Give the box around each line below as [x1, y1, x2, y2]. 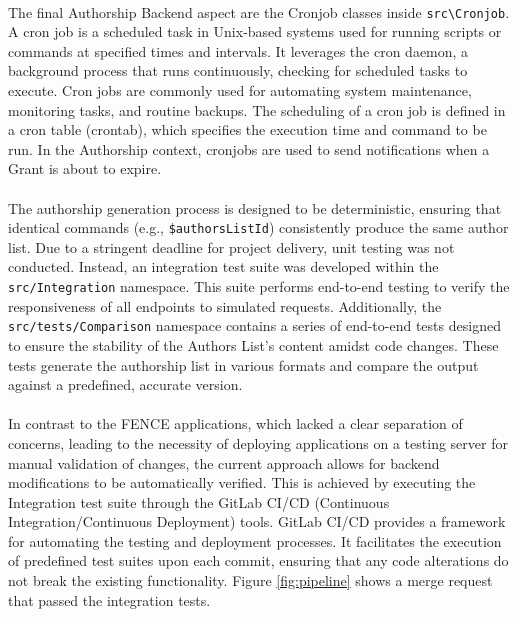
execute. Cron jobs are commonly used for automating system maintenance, [8, 80, 472, 101]
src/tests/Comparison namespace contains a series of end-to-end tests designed [8, 315, 501, 336]
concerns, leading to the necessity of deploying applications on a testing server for [8, 432, 508, 453]
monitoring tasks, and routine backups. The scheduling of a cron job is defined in [8, 99, 506, 120]
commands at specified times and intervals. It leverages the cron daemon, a [8, 40, 469, 61]
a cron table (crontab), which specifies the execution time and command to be [8, 119, 487, 140]
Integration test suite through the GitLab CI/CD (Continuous [8, 491, 390, 512]
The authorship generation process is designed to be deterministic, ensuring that [8, 197, 502, 218]
